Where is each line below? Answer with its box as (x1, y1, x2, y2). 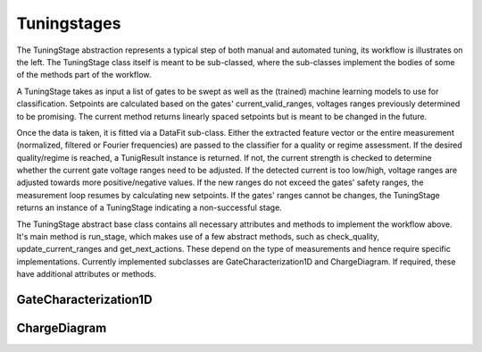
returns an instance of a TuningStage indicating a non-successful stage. (16, 202, 283, 214)
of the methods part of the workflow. (16, 70, 152, 80)
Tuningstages (16, 13, 121, 33)
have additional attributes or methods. (16, 269, 156, 280)
